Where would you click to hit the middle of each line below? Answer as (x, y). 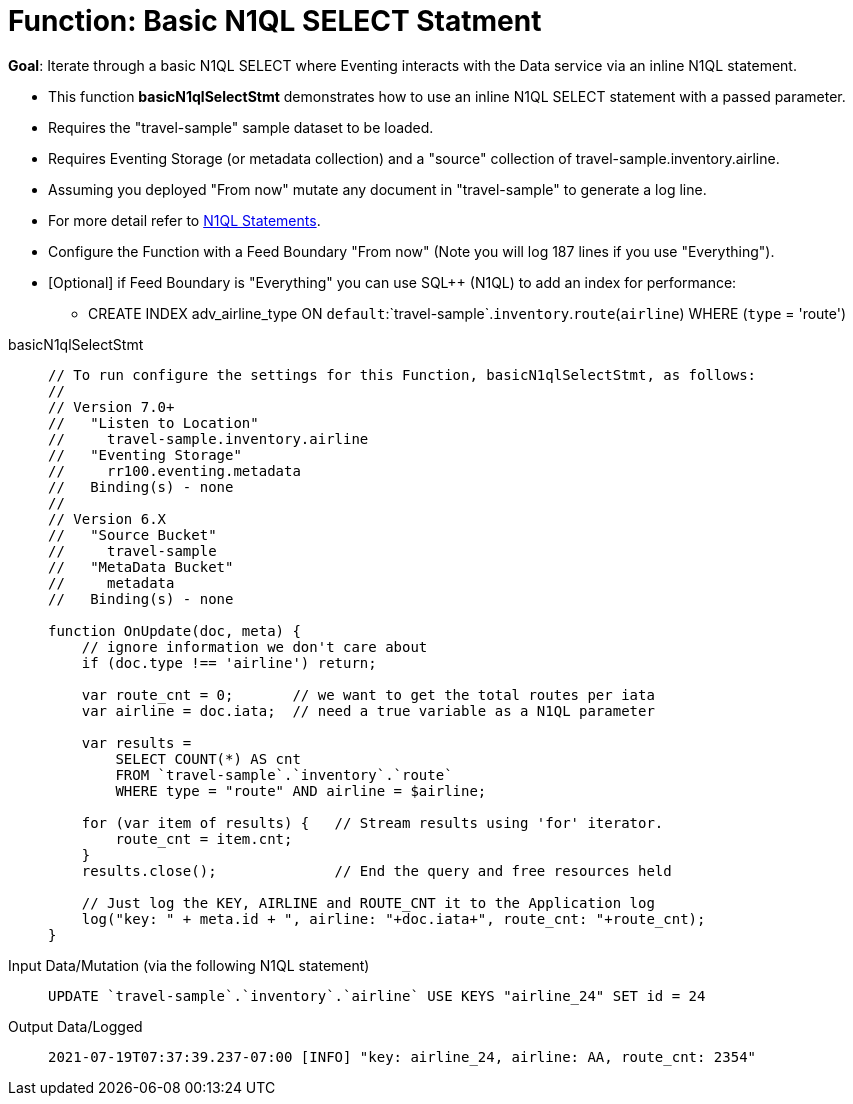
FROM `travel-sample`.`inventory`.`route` (284, 774)
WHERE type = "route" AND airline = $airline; (301, 790)
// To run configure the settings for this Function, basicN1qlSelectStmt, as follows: (402, 374)
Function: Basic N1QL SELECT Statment (275, 21)
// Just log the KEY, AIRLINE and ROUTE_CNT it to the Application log (368, 902)
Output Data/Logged (75, 1026)
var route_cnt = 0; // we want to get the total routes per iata (368, 694)
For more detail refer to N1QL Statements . (184, 220)
